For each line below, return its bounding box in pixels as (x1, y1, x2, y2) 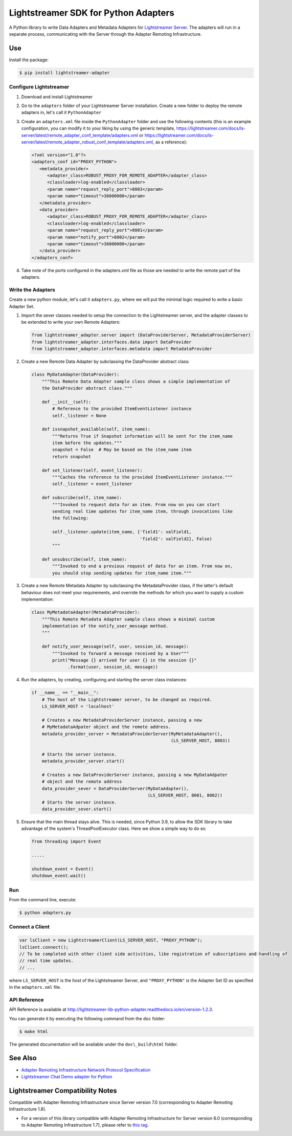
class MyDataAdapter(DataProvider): (31, 372, 120, 378)
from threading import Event (31, 839, 102, 845)
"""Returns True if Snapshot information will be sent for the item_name (52, 433, 233, 439)
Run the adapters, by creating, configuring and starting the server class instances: (21, 677, 187, 683)
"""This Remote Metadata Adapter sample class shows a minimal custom (42, 616, 215, 622)
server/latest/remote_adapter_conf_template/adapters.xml (21, 132, 138, 138)
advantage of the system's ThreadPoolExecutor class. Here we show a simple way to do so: (21, 825, 207, 831)
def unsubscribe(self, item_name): (42, 557, 127, 562)
